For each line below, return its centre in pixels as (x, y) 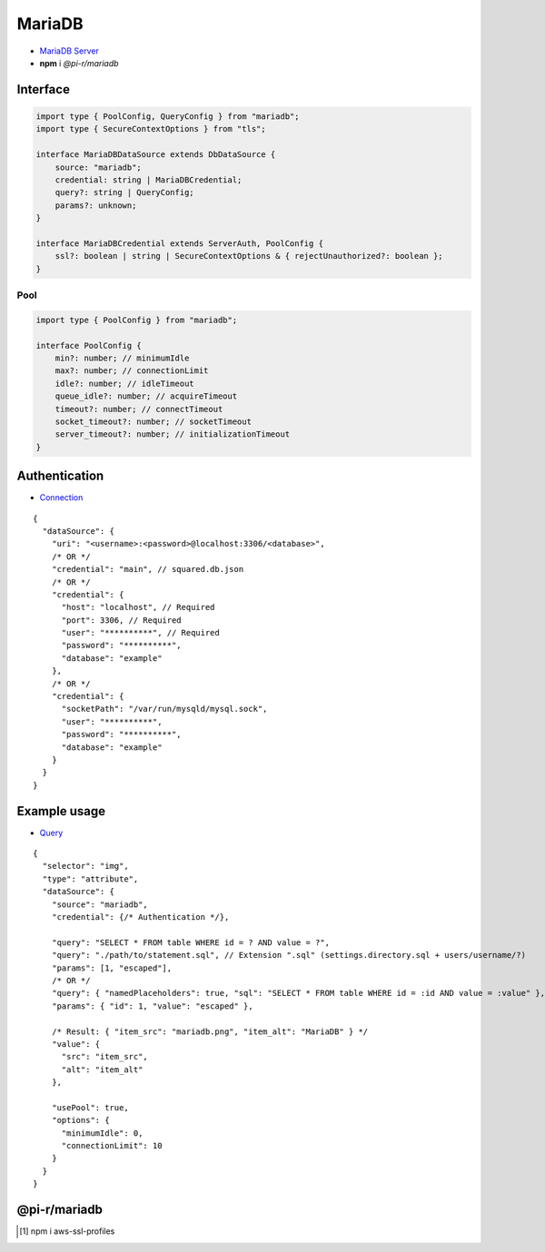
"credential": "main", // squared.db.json (148, 569)
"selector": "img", (85, 866)
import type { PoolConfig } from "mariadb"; (137, 320)
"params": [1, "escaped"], (112, 968)
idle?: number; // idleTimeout (124, 383)
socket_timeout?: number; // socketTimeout (153, 421)
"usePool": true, (90, 1107)
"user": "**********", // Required (140, 633)
